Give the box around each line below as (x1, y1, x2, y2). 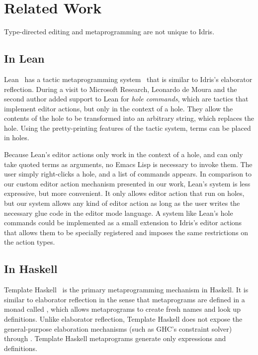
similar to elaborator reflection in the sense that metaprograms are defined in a (4, 294, 245, 304)
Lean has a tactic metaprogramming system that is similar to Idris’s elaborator (4, 74, 253, 84)
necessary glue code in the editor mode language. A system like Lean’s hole (4, 207, 233, 218)
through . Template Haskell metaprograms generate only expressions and (4, 333, 226, 344)
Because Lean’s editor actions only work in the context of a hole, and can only (4, 149, 243, 160)
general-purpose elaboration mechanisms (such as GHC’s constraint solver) (4, 323, 232, 334)
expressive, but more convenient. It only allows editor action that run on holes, (4, 188, 245, 198)
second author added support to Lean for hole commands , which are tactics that (4, 93, 249, 104)
